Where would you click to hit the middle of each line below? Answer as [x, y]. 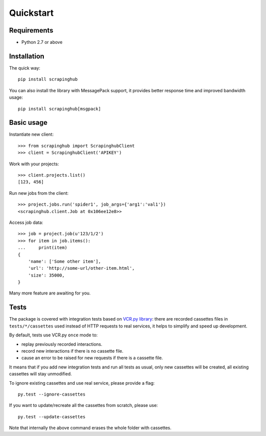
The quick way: [25, 68]
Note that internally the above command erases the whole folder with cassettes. [90, 428]
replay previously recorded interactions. [62, 344]
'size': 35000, [46, 275]
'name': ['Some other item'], [64, 261]
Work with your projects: [34, 164]
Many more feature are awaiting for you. [50, 293]
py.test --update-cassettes [52, 417]
